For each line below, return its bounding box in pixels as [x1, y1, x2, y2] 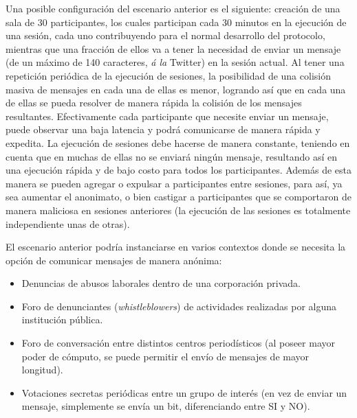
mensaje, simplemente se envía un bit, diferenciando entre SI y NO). [21, 399, 310, 413]
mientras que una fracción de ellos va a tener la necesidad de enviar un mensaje [6, 41, 341, 56]
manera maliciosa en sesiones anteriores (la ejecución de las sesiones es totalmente [6, 202, 351, 217]
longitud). [21, 362, 63, 377]
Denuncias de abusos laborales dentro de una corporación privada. [21, 276, 301, 290]
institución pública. [21, 312, 103, 327]
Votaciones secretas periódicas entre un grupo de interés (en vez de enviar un [21, 385, 347, 399]
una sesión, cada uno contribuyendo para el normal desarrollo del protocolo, [6, 28, 325, 43]
